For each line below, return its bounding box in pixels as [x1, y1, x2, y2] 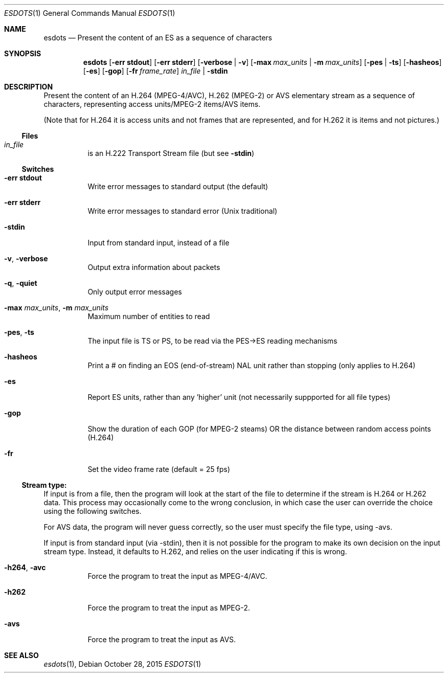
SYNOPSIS [4, 49, 41, 58]
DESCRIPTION [4, 82, 53, 91]
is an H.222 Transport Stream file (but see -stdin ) [87, 149, 255, 157]
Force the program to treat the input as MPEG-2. [87, 603, 250, 612]
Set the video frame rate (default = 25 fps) [87, 465, 230, 473]
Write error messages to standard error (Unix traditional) [87, 207, 278, 215]
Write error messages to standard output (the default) [87, 182, 268, 191]
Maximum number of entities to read [87, 312, 210, 321]
